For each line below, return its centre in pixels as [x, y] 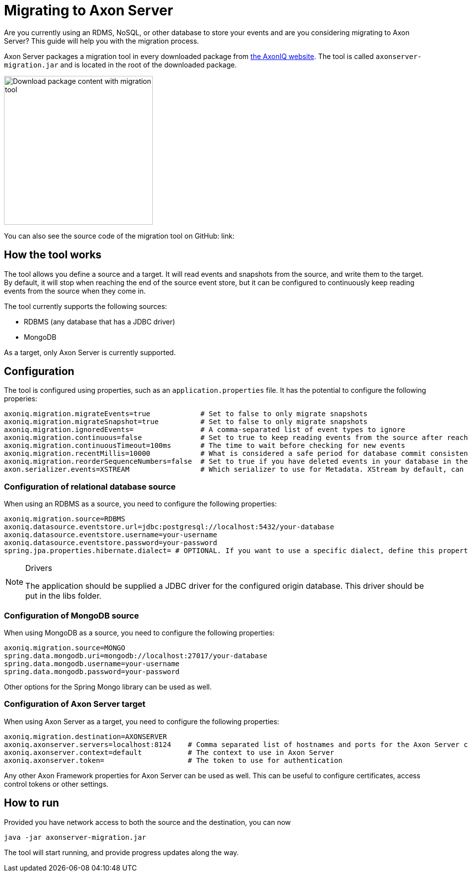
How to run [32, 803]
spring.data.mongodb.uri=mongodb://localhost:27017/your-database [136, 656]
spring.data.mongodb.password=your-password [92, 671]
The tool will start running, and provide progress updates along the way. [121, 852]
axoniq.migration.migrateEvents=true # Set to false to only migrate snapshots [186, 414]
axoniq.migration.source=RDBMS [65, 519]
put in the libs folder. [63, 596]
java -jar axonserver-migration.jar [75, 837]
